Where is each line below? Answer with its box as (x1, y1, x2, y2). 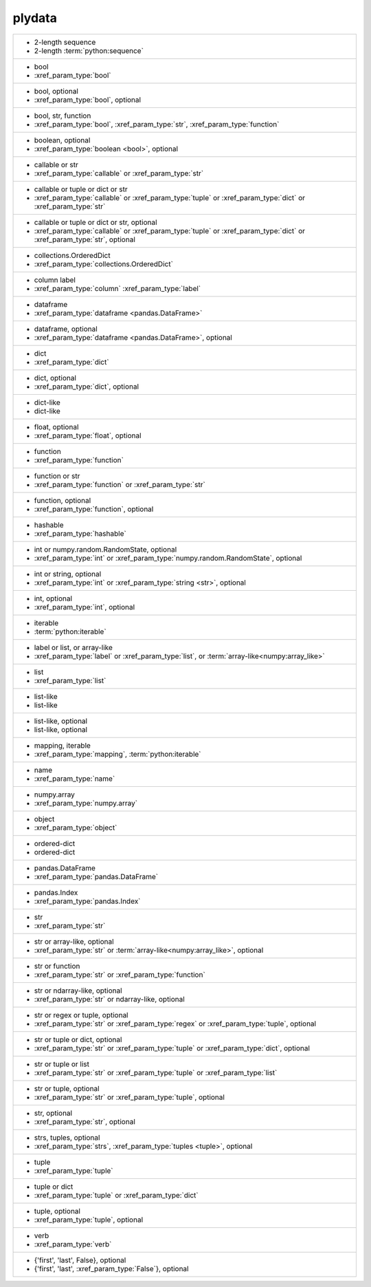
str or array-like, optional (34, 936, 114, 946)
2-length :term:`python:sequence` (34, 45, 144, 55)
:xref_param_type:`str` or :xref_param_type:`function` (34, 970, 205, 980)
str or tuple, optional (34, 1083, 100, 1093)
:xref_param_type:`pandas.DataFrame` (34, 872, 158, 881)
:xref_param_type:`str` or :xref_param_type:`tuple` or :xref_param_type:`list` (34, 1068, 278, 1077)
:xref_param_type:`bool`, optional (34, 95, 141, 105)
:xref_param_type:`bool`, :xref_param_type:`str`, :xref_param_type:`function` (34, 119, 280, 129)
